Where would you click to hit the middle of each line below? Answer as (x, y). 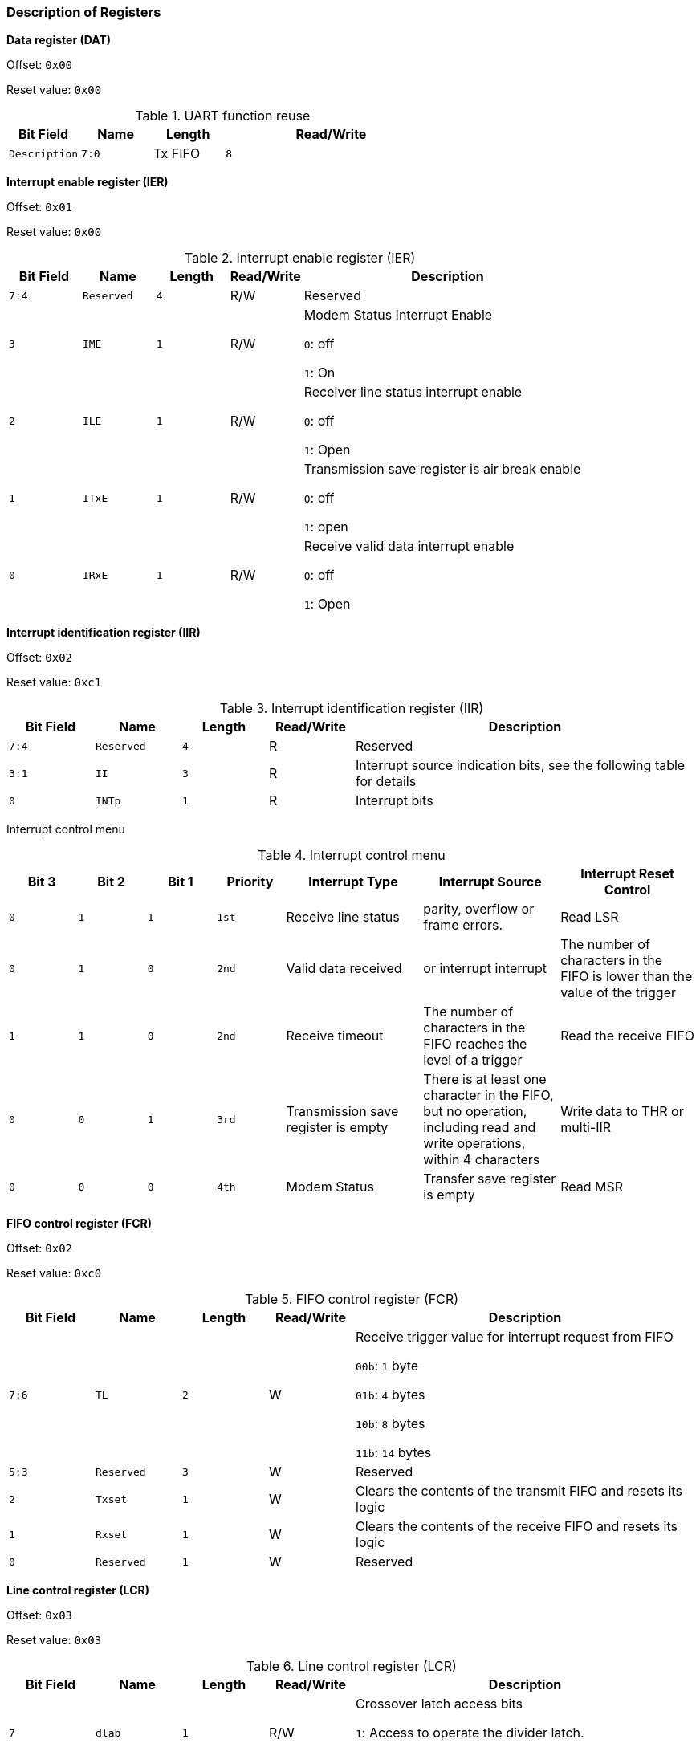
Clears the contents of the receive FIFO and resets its (517, 1527)
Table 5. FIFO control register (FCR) (352, 1299)
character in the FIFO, (488, 1095)
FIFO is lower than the (627, 977)
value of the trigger (619, 993)
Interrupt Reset (627, 874)
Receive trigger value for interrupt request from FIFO (515, 1337)
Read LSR (590, 917)
